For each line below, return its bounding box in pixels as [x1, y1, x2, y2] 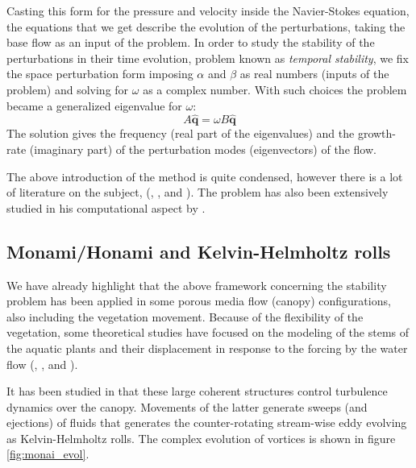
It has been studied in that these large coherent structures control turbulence [6, 383, 388, 400]
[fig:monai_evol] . [6, 445, 89, 462]
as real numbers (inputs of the [239, 65, 389, 82]
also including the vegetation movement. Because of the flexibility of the [6, 308, 364, 325]
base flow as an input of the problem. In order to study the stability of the [6, 34, 375, 51]
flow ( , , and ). [6, 355, 78, 372]
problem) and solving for [6, 81, 129, 97]
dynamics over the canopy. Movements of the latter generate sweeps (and [6, 398, 368, 415]
